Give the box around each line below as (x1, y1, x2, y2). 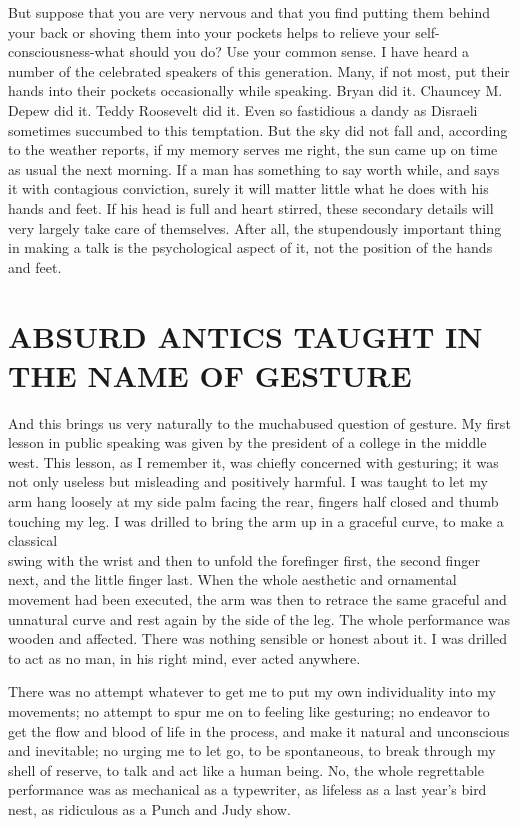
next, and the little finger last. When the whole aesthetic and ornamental (8, 569, 457, 590)
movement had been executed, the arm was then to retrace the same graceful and (8, 588, 507, 609)
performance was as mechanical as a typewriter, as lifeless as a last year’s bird (8, 779, 487, 800)
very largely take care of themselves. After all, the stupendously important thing (8, 217, 502, 238)
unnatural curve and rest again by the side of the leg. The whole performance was (8, 608, 511, 629)
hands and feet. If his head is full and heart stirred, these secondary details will (8, 197, 494, 218)
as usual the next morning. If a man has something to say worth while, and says (8, 158, 500, 179)
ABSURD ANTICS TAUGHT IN (8, 315, 483, 356)
